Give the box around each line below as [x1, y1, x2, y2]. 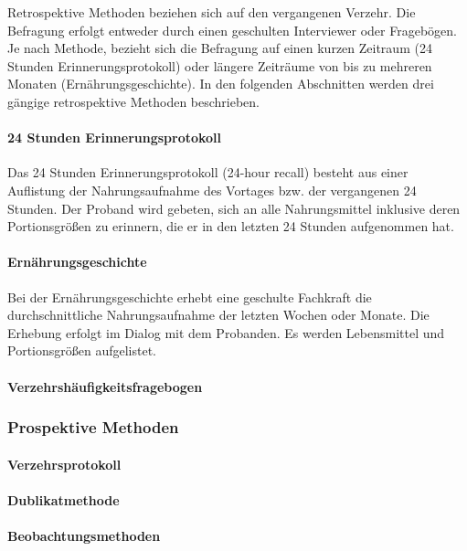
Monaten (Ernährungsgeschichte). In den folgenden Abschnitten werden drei [7, 74, 434, 93]
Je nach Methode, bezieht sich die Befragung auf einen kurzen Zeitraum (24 [7, 38, 432, 58]
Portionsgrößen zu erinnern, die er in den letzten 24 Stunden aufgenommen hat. [7, 217, 454, 236]
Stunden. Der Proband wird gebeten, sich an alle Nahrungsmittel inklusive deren [7, 198, 461, 217]
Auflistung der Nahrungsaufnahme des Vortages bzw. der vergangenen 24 [7, 180, 417, 199]
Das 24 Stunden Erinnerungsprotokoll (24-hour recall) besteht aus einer [7, 163, 409, 182]
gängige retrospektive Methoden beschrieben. [7, 91, 260, 111]
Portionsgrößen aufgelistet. [7, 341, 157, 360]
